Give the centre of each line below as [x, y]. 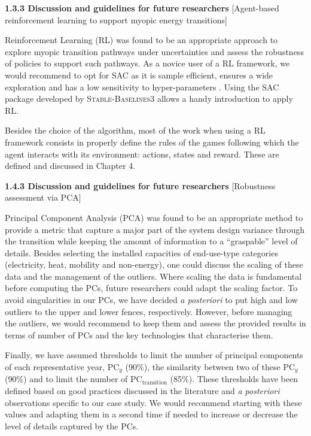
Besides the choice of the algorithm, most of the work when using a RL [135, 130]
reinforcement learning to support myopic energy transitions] [116, 19]
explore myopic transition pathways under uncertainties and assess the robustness [154, 51]
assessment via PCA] [43, 197]
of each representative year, [55, 367]
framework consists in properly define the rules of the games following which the [152, 142]
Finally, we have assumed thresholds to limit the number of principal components [154, 355]
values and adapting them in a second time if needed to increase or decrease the [151, 414]
